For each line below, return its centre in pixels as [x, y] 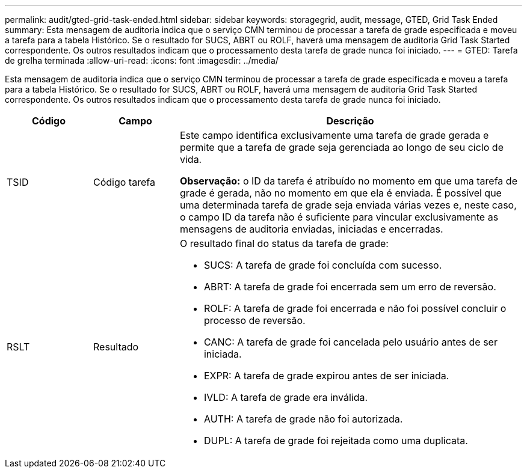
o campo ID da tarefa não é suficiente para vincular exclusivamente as [339, 217]
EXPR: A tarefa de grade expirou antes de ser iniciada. [326, 376]
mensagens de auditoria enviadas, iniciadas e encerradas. [311, 229]
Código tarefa [124, 182]
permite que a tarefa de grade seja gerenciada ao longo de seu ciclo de [341, 147]
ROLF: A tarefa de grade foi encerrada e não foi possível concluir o [355, 308]
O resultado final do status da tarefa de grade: [284, 243]
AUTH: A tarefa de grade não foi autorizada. [303, 419]
